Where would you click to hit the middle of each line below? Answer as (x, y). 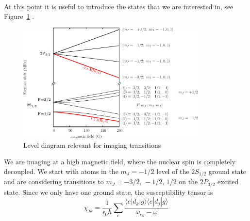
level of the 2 (176, 171)
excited (228, 182)
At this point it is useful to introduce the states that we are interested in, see (119, 6)
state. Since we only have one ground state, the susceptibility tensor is (108, 192)
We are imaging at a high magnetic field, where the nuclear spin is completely (120, 162)
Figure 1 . (19, 16)
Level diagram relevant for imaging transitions (92, 145)
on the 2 (191, 182)
